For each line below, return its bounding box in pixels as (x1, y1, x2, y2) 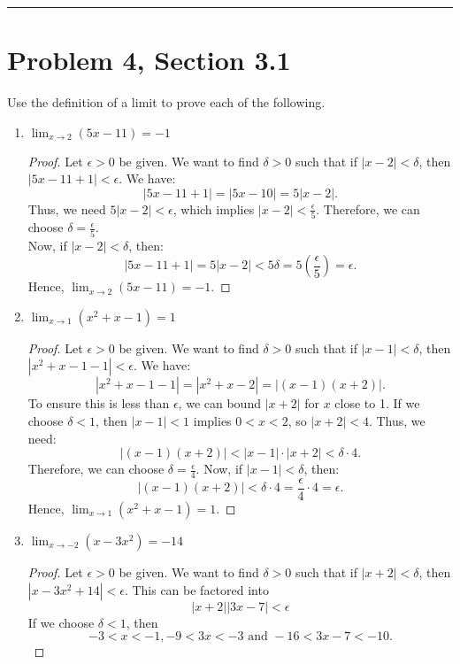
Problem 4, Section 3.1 (7, 42, 291, 78)
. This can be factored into (124, 580, 269, 598)
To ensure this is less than (27, 394, 170, 413)
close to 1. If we (334, 394, 420, 413)
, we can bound (178, 394, 261, 413)
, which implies (172, 199, 255, 218)
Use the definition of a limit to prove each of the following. (7, 93, 326, 112)
